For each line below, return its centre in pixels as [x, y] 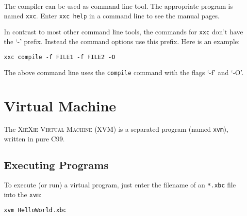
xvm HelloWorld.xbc [35, 210]
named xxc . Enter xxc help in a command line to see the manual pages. [112, 15]
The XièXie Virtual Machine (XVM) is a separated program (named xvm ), [116, 129]
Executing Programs [56, 164]
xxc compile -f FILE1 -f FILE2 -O [60, 57]
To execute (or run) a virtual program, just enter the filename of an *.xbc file [120, 185]
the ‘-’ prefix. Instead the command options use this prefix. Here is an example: [122, 41]
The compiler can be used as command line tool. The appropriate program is [118, 6]
